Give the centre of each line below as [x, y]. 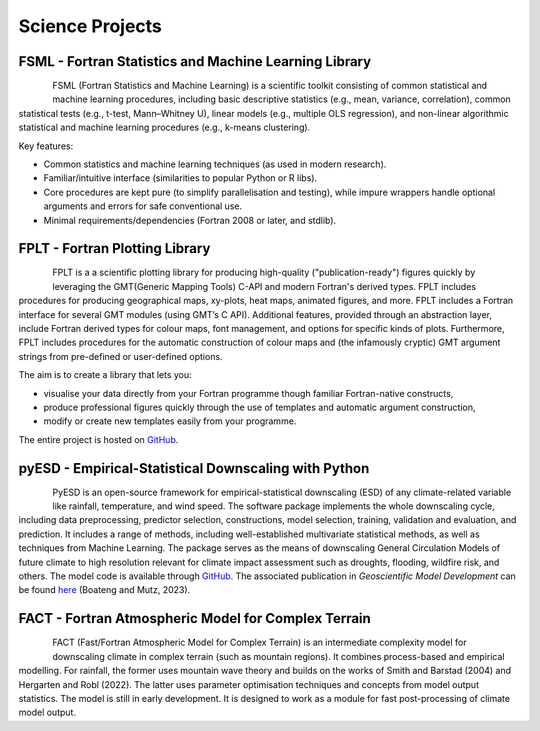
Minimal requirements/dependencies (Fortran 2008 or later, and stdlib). [190, 220]
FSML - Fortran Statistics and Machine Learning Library [195, 61]
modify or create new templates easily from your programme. [170, 421]
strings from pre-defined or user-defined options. [121, 356]
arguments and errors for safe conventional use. [143, 206]
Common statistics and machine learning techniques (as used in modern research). [215, 164]
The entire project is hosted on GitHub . [98, 439]
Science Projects [90, 26]
